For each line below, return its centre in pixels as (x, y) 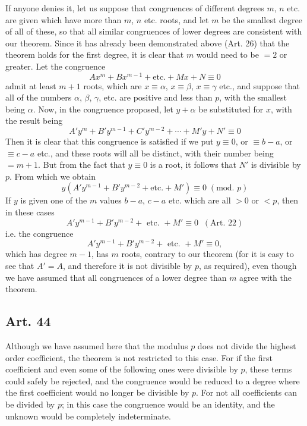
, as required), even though (248, 265)
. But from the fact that (82, 165)
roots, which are (113, 85)
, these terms (268, 369)
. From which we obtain (53, 176)
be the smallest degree (262, 19)
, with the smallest (253, 97)
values (110, 200)
